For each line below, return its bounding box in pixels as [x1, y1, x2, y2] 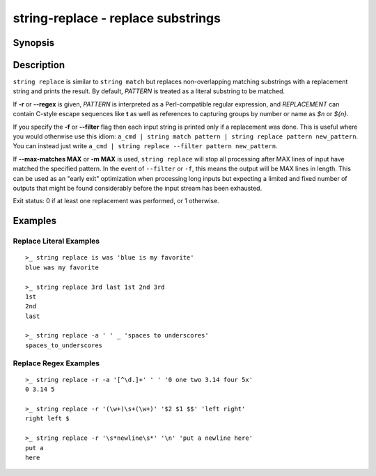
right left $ [25, 415, 70, 422]
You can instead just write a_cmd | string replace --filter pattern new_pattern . [13, 142, 278, 150]
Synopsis [13, 37, 55, 49]
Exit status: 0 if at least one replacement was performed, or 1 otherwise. [13, 197, 219, 205]
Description [13, 59, 65, 71]
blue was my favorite [25, 263, 99, 271]
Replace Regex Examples [13, 358, 100, 368]
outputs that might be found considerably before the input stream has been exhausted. [13, 184, 263, 192]
